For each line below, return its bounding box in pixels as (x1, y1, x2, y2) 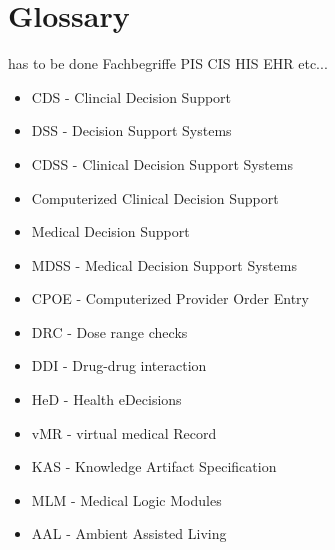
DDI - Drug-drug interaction (31, 355, 207, 376)
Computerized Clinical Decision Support (31, 187, 279, 208)
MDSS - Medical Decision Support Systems (31, 254, 297, 275)
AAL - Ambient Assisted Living (31, 523, 227, 544)
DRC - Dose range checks (31, 321, 188, 342)
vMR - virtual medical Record (31, 422, 217, 443)
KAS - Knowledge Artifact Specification (31, 456, 277, 477)
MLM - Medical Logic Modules (31, 489, 222, 510)
